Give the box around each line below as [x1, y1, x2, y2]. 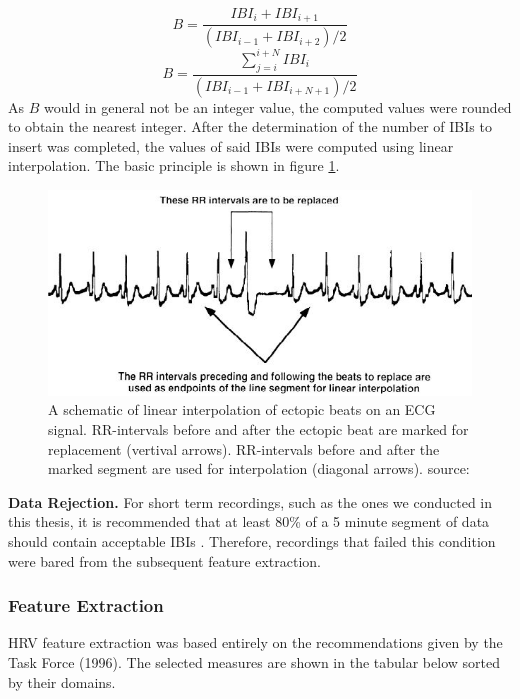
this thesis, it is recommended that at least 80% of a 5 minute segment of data [8, 511, 490, 532]
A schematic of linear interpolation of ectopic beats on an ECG [48, 399, 436, 420]
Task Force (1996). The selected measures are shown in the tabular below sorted [8, 652, 500, 673]
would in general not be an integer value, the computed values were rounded [43, 96, 512, 117]
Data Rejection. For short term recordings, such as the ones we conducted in [8, 491, 493, 512]
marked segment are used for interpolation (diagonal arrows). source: [48, 458, 470, 479]
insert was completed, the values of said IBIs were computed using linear [8, 135, 454, 156]
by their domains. [8, 671, 116, 692]
